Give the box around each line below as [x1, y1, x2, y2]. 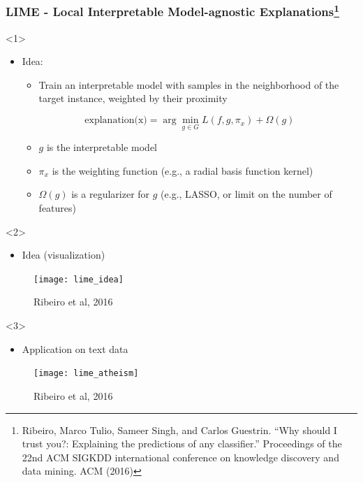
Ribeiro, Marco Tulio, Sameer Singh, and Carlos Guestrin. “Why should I [22, 422, 337, 437]
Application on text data [22, 341, 128, 356]
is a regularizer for [71, 187, 150, 201]
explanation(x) [84, 115, 147, 126]
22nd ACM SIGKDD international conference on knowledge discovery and [22, 449, 339, 464]
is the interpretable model [46, 140, 157, 154]
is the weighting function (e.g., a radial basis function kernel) [52, 163, 313, 178]
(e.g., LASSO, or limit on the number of [161, 187, 332, 201]
